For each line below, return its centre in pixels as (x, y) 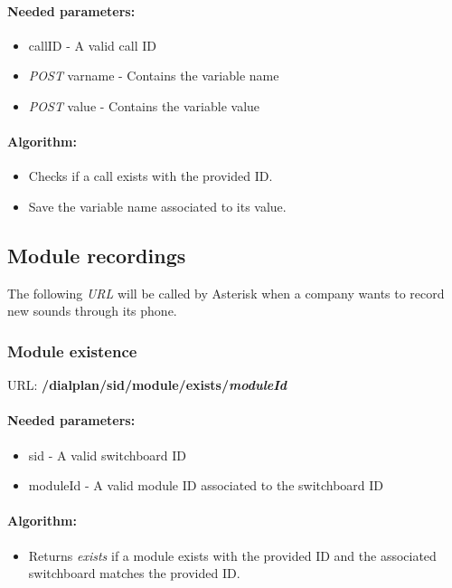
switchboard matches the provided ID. (134, 573)
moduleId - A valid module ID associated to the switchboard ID (206, 485)
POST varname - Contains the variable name (154, 76)
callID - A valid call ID (92, 45)
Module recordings (97, 255)
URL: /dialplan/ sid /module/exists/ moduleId (147, 385)
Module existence (72, 351)
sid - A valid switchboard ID (108, 455)
